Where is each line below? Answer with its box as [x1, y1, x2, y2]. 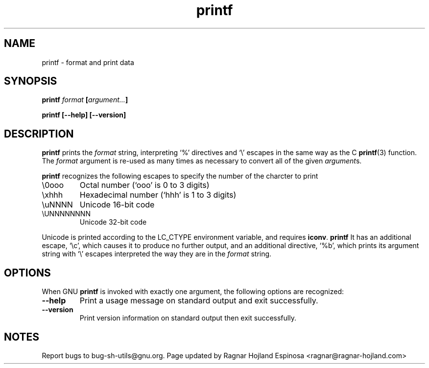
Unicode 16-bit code [79, 200, 155, 210]
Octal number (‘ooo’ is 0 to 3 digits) [79, 180, 210, 190]
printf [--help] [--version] [42, 111, 126, 119]
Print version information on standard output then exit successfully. [79, 314, 296, 322]
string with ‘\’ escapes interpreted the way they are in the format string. [42, 250, 272, 258]
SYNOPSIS [4, 75, 57, 88]
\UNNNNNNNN [42, 209, 91, 218]
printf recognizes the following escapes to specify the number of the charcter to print [42, 172, 318, 181]
